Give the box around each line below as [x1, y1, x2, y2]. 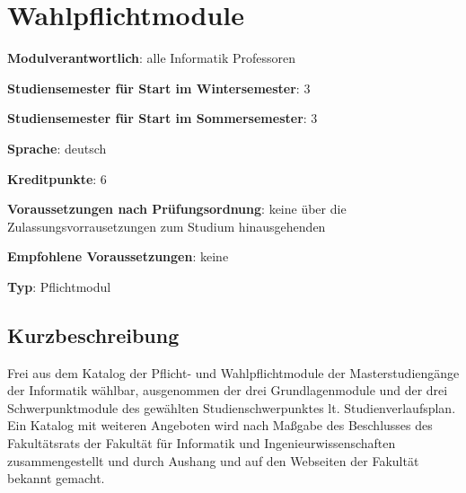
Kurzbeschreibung [7, 321, 180, 348]
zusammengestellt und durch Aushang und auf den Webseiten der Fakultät [7, 451, 419, 470]
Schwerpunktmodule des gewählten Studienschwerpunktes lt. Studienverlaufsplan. [7, 398, 456, 417]
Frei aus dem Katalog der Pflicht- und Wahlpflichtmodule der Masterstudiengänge [7, 363, 460, 382]
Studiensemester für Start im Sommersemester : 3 [7, 109, 318, 128]
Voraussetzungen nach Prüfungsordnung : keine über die [7, 199, 347, 218]
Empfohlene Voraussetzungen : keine [7, 247, 229, 266]
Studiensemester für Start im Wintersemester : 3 [7, 78, 311, 97]
